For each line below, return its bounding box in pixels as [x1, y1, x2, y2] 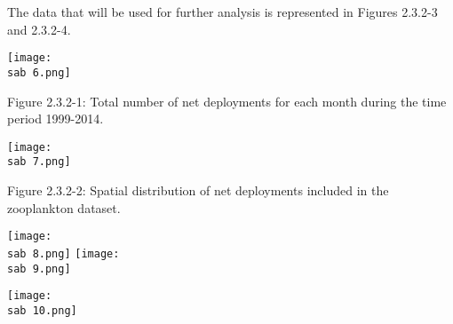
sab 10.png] [7, 304, 77, 317]
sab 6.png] [7, 66, 71, 79]
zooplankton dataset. [7, 198, 121, 217]
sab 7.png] [7, 155, 71, 169]
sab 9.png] [7, 262, 71, 275]
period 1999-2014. [7, 109, 104, 128]
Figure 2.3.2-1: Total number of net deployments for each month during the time [7, 91, 447, 110]
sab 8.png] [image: [7, 247, 120, 260]
